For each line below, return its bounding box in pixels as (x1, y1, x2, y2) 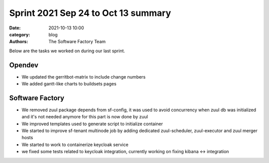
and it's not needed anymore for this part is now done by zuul (21, 114, 148, 120)
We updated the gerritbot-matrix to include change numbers (21, 74, 146, 80)
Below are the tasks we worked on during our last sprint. (9, 48, 126, 54)
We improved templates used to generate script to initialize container (21, 121, 163, 127)
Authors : (9, 39, 28, 45)
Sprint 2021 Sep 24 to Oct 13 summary (9, 7, 171, 18)
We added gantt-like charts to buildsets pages (21, 81, 117, 87)
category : (9, 31, 30, 37)
